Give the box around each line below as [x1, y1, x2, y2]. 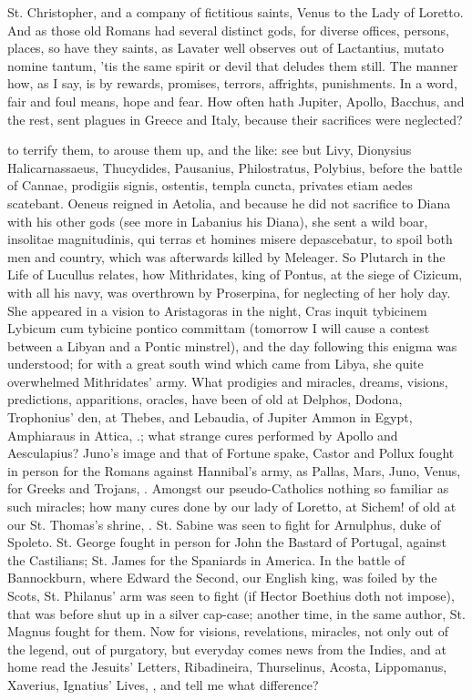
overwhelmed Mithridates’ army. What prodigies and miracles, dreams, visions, [7, 371, 448, 391]
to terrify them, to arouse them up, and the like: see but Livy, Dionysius [7, 140, 412, 159]
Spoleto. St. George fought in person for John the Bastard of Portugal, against [7, 533, 446, 552]
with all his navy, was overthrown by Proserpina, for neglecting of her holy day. [7, 282, 451, 301]
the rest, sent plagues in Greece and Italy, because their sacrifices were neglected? [7, 109, 463, 128]
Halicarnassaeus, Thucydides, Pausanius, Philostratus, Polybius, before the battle [7, 157, 463, 177]
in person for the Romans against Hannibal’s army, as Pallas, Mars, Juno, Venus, [7, 461, 461, 480]
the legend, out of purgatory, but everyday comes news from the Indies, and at [7, 639, 446, 658]
